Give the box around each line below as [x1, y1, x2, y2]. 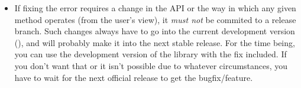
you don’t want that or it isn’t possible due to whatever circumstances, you [14, 59, 288, 71]
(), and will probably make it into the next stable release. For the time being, [14, 36, 295, 48]
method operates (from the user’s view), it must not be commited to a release [14, 13, 296, 25]
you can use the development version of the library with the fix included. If [14, 48, 287, 60]
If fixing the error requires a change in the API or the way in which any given [14, 2, 296, 14]
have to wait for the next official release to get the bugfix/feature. [14, 71, 253, 83]
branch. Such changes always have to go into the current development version [14, 25, 295, 37]
